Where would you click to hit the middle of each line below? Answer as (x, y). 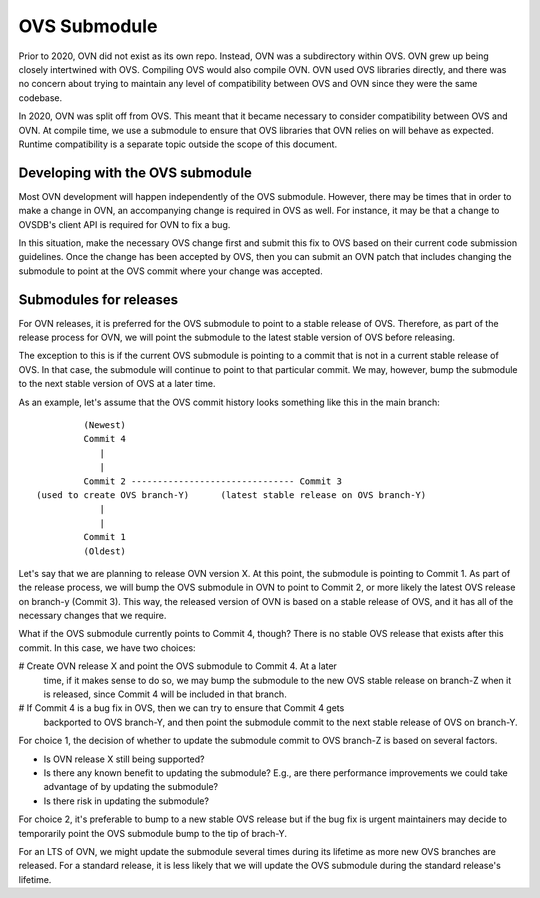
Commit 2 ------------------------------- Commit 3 (212, 481)
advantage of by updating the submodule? (131, 787)
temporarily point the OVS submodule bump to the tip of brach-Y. (152, 833)
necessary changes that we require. (92, 616)
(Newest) (105, 425)
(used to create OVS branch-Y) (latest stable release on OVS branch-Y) (231, 494)
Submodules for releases (98, 299)
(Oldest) (105, 551)
